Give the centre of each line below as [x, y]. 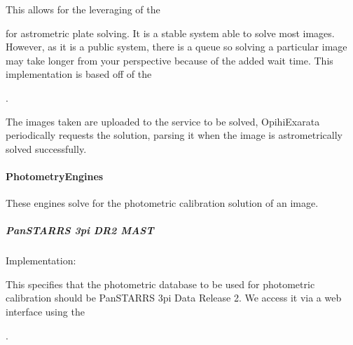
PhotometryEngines [55, 176]
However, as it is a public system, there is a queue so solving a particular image [176, 47]
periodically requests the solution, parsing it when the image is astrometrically [174, 135]
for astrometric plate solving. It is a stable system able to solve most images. [170, 33]
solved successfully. [46, 148]
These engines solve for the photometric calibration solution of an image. [162, 203]
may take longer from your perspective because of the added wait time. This [169, 60]
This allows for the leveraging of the [83, 9]
